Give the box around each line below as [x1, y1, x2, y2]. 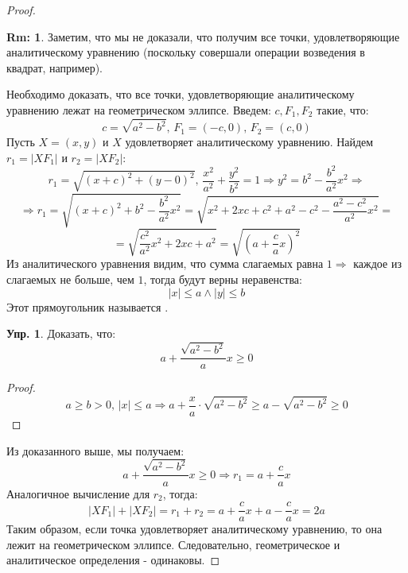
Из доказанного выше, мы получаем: [6, 442, 185, 459]
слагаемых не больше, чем [6, 271, 134, 287]
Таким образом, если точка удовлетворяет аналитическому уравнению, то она [6, 521, 383, 537]
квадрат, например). [6, 59, 103, 75]
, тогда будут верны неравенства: [143, 271, 302, 287]
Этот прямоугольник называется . [6, 298, 169, 315]
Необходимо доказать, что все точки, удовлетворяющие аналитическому [6, 86, 355, 103]
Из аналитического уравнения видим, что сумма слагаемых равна [6, 255, 324, 272]
